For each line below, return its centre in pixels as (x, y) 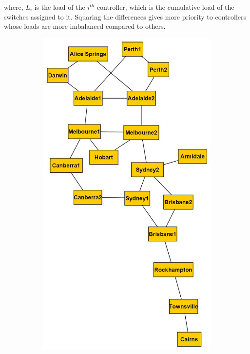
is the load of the (60, 7)
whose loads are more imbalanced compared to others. (85, 26)
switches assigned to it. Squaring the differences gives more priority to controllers (125, 16)
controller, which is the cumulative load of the (165, 7)
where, (14, 7)
